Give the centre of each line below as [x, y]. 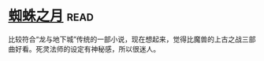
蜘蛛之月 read [51, 16]
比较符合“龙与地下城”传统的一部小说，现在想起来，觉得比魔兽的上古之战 [125, 39]
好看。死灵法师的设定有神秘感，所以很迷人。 [87, 48]
